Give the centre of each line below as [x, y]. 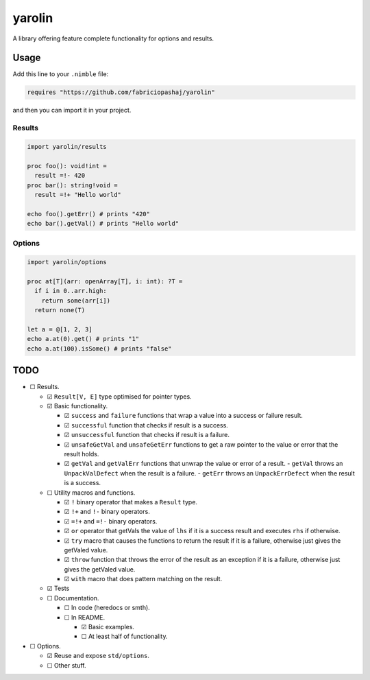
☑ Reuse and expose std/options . [98, 656]
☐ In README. [85, 617]
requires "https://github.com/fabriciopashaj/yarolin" [121, 92]
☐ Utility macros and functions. [91, 492]
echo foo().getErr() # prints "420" [89, 214]
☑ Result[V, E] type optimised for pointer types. [119, 396]
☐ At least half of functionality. [124, 636]
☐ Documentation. [73, 598]
